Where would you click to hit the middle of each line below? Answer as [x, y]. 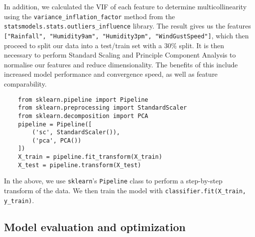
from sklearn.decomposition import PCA [83, 116]
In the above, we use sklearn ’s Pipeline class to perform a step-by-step [113, 181]
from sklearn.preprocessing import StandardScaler [102, 108]
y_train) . [19, 200]
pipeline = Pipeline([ [55, 124]
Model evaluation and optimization [95, 226]
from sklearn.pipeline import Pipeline [83, 100]
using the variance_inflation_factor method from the [89, 16]
